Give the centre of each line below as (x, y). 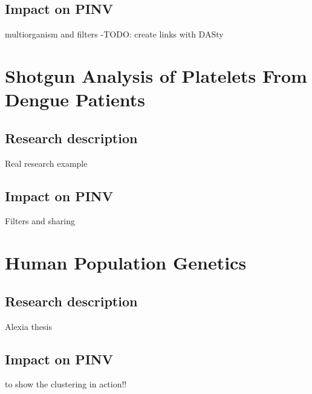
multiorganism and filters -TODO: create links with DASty (114, 34)
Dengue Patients (75, 99)
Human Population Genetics (126, 263)
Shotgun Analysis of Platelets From (156, 75)
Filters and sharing (40, 221)
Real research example (46, 163)
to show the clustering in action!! (66, 384)
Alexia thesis (28, 326)
